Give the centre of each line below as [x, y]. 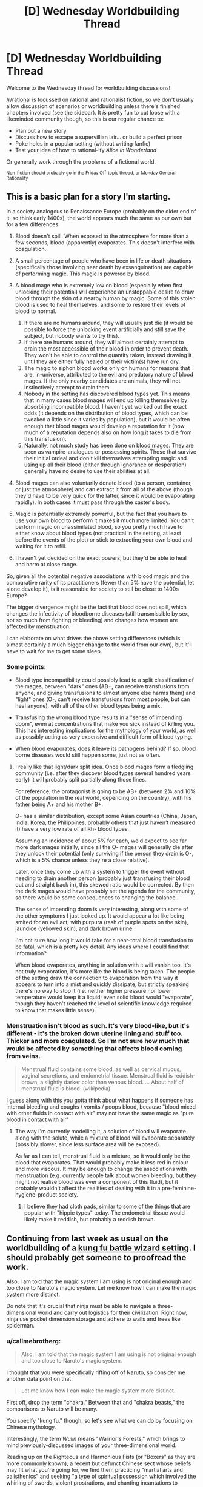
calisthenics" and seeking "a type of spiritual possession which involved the [101, 1476]
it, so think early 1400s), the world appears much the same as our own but [99, 218]
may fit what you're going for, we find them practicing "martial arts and [95, 1470]
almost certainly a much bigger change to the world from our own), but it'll [99, 645]
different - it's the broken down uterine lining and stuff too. [95, 1033]
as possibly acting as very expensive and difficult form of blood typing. [104, 737]
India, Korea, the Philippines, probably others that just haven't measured [105, 822]
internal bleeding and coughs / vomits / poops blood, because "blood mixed [101, 1107]
